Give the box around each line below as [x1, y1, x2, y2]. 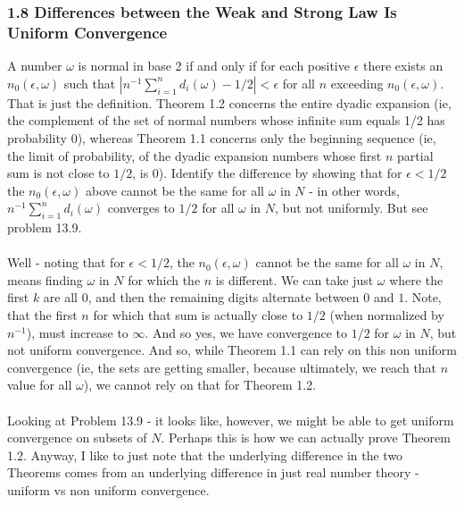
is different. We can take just [215, 270, 374, 289]
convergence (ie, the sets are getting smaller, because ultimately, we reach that [7, 358, 437, 376]
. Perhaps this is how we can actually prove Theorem [161, 428, 451, 447]
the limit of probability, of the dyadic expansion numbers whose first [7, 146, 382, 164]
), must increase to [26, 323, 128, 341]
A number [7, 56, 62, 75]
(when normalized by [329, 306, 444, 324]
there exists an [362, 56, 443, 75]
